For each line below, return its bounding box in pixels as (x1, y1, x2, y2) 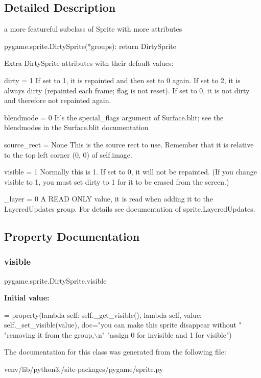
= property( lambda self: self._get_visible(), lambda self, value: (4, 309, 202, 320)
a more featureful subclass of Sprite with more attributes (4, 23, 182, 34)
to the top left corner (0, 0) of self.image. (4, 149, 132, 160)
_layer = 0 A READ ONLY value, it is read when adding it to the (4, 193, 213, 204)
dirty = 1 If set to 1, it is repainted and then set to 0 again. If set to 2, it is (4, 74, 241, 85)
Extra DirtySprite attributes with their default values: (4, 58, 174, 68)
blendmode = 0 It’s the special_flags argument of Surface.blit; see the (4, 112, 224, 122)
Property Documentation (4, 228, 140, 244)
